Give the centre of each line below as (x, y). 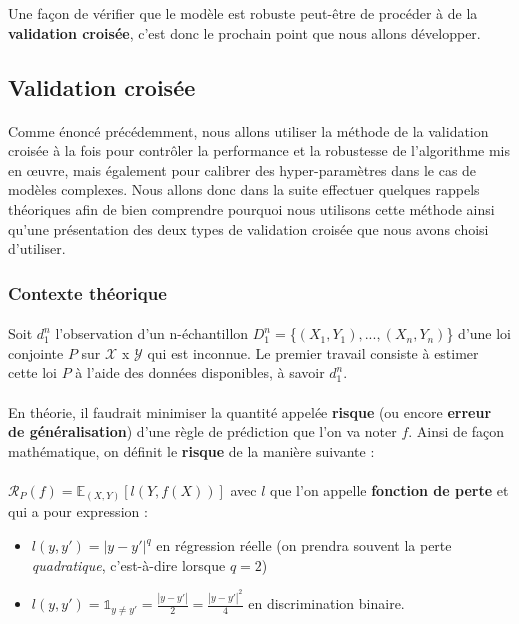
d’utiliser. (37, 248)
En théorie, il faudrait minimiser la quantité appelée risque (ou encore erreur (250, 411)
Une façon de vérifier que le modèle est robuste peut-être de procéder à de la (243, 13)
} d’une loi (479, 333)
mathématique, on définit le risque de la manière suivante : (191, 450)
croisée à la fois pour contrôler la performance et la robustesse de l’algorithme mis (259, 150)
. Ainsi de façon (456, 431)
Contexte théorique (87, 292)
